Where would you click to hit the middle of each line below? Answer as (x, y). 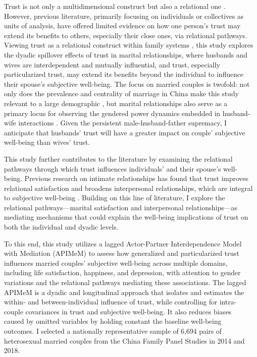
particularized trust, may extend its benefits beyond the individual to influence (124, 74)
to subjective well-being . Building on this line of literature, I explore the (115, 198)
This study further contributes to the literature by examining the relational (118, 158)
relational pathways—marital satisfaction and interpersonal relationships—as (121, 207)
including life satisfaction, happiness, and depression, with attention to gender (122, 272)
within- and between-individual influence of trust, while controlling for (111, 302)
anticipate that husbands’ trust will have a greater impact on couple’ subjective (125, 132)
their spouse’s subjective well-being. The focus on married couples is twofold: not (127, 84)
